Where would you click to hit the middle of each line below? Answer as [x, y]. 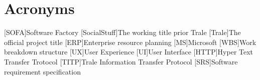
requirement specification [42, 71]
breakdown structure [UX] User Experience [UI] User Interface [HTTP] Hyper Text [129, 52]
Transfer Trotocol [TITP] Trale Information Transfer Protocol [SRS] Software [121, 61]
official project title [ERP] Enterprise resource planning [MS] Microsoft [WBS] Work [130, 42]
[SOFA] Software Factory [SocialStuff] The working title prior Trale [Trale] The [122, 32]
